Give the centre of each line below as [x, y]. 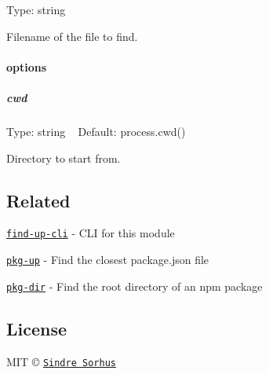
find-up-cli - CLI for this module [91, 233]
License [37, 328]
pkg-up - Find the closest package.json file [108, 259]
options [27, 66]
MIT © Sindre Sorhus [61, 361]
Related [38, 200]
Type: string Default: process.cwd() [96, 131]
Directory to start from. [64, 158]
